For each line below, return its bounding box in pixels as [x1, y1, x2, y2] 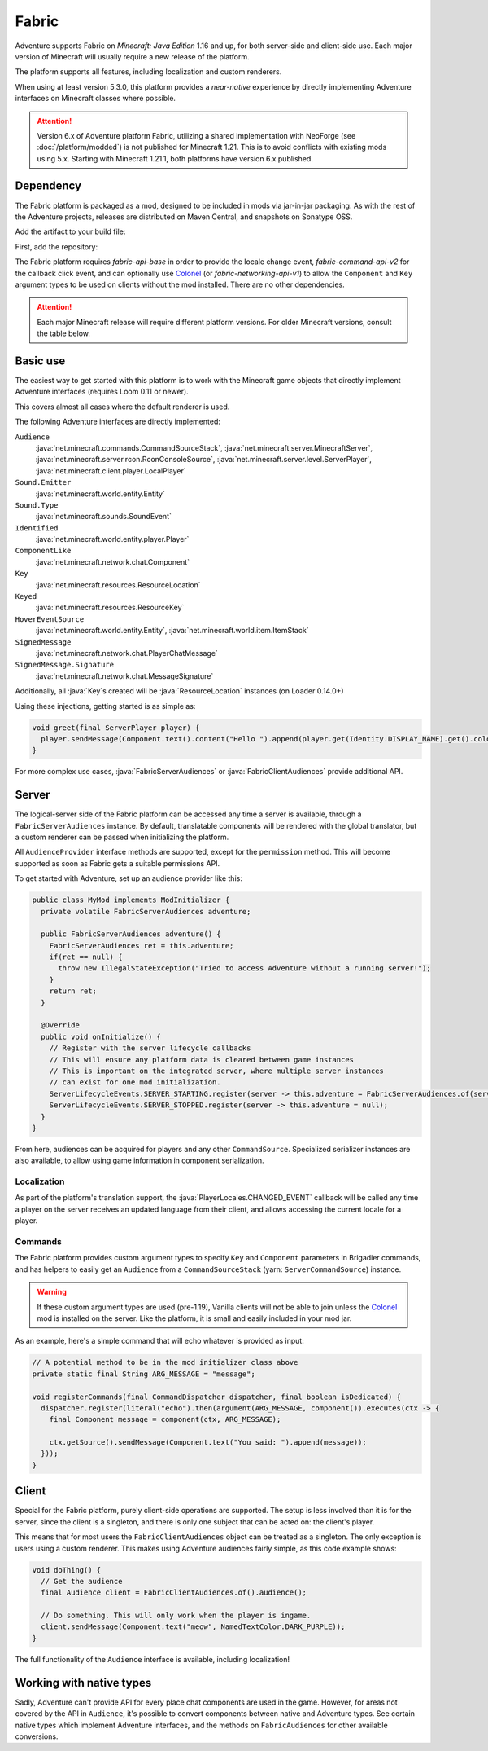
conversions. [15, 1731, 59, 1741]
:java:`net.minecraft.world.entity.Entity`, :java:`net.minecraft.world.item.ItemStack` [35, 626, 309, 636]
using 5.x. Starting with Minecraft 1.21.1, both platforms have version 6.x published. [37, 153, 313, 163]
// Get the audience [41, 1577, 123, 1586]
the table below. [37, 328, 91, 338]
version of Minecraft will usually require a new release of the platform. [15, 51, 250, 61]
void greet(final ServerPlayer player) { [32, 723, 200, 733]
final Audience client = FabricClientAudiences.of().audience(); [41, 1588, 307, 1597]
